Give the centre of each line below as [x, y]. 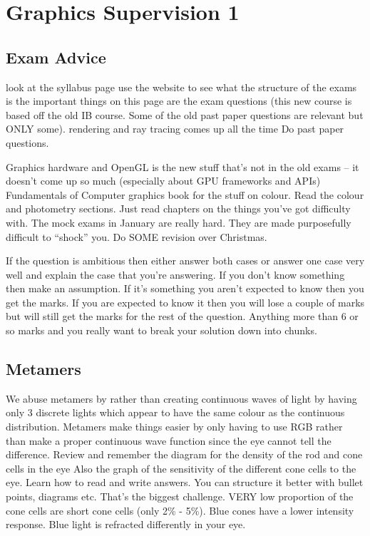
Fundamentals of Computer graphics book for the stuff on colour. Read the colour [185, 194]
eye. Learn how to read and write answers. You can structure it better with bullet [185, 482]
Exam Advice [56, 57]
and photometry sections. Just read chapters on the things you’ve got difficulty [178, 208]
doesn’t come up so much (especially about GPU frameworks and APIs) [163, 181]
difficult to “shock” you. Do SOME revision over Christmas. [137, 236]
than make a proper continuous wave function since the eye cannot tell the [169, 440]
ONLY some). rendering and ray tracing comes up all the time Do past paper [175, 129]
